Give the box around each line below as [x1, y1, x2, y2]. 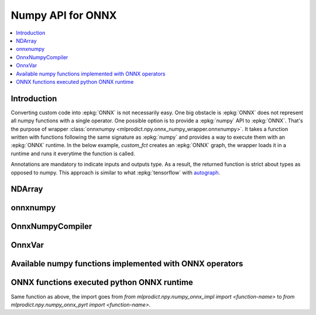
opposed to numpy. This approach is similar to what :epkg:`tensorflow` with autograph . [11, 169, 221, 176]
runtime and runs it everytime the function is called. [11, 150, 135, 157]
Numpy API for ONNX [11, 9, 117, 22]
